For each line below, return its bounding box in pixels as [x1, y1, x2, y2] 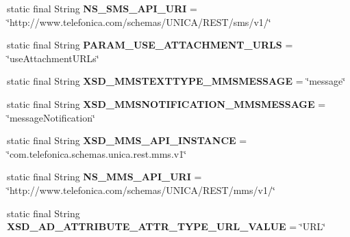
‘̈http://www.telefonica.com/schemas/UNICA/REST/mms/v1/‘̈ [7, 182, 275, 197]
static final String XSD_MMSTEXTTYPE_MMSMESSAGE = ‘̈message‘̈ [7, 74, 346, 88]
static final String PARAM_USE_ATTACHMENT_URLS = [7, 38, 293, 52]
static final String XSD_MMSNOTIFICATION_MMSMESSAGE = [7, 96, 326, 111]
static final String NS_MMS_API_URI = [7, 169, 202, 184]
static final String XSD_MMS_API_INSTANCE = [7, 133, 247, 148]
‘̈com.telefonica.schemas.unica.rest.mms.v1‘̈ [7, 146, 187, 161]
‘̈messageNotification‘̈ [7, 110, 95, 124]
